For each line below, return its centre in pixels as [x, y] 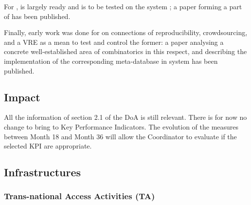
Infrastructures [43, 172]
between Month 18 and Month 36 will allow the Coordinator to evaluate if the [120, 136]
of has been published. [37, 16]
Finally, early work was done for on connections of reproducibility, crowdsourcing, [126, 32]
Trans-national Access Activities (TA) [80, 196]
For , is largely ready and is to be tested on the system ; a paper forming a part [123, 6]
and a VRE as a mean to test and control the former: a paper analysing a [114, 42]
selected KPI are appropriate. [48, 146]
